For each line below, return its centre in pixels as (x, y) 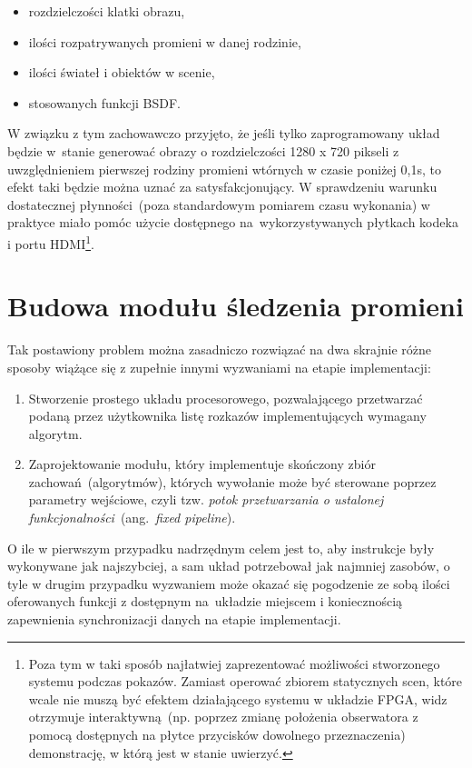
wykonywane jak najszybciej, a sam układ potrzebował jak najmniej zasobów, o (229, 566)
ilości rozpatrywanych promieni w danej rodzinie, (165, 41)
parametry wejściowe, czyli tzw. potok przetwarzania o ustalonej (206, 499)
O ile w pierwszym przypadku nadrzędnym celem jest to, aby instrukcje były (221, 548)
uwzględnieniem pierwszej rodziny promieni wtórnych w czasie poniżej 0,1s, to (224, 169)
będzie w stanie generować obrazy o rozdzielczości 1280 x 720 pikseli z (203, 150)
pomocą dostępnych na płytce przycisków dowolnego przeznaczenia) (217, 734)
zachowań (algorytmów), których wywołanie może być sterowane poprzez (232, 481)
